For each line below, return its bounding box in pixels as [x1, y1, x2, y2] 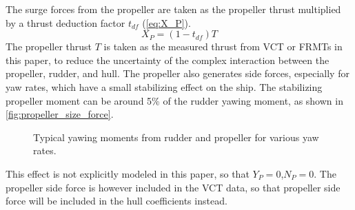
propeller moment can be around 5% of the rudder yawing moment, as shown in [6, 93, 343, 107]
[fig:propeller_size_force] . [6, 107, 114, 121]
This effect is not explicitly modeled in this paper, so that [6, 166, 250, 180]
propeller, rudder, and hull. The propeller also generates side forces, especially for [6, 66, 349, 81]
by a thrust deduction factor [6, 15, 125, 30]
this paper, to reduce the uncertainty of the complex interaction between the [6, 52, 329, 67]
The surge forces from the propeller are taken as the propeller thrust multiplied [6, 2, 341, 16]
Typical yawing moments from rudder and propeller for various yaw [33, 129, 319, 144]
